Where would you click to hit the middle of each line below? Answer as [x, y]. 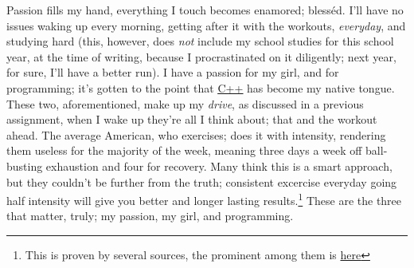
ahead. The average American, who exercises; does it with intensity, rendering [196, 134]
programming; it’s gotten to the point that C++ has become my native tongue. [201, 87]
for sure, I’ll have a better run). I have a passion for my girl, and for [173, 72]
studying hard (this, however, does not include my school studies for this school [200, 41]
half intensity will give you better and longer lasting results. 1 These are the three [204, 199]
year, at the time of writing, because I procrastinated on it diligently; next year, [201, 56]
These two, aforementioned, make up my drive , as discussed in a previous [185, 103]
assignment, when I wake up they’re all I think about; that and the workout [192, 119]
